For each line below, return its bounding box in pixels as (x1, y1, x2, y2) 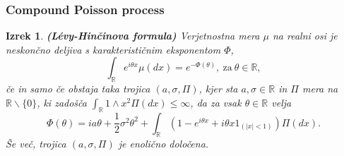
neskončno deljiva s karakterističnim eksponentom (6, 42, 221, 56)
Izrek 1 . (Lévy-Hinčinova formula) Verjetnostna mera (6, 28, 260, 43)
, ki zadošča (37, 95, 87, 109)
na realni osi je (272, 28, 338, 43)
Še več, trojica (6, 136, 66, 151)
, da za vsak (190, 95, 242, 109)
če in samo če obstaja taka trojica (6, 81, 150, 96)
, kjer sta (198, 81, 238, 96)
